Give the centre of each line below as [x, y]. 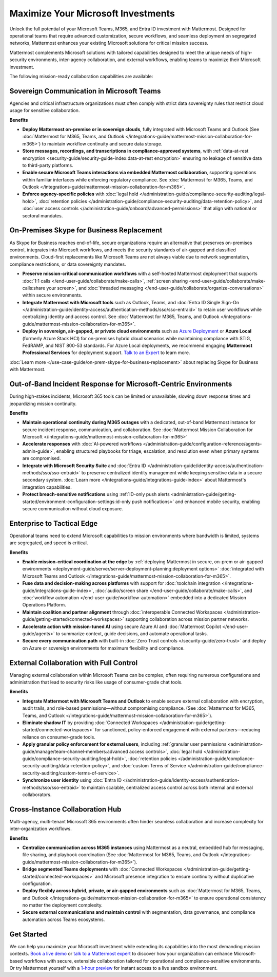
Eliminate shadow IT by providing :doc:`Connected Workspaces [90, 723]
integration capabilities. [47, 487]
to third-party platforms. [48, 165]
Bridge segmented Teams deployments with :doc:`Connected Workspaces [102, 869]
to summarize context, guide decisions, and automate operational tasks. [132, 633]
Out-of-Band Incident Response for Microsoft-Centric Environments [121, 384]
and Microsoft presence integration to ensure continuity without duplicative [174, 876]
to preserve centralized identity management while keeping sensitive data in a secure [172, 473]
